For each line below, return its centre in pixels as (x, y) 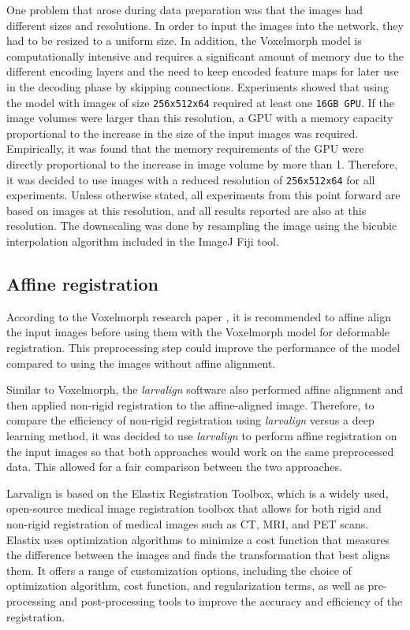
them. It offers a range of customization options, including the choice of (179, 570)
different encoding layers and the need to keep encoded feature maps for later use (203, 71)
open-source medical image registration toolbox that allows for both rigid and (194, 508)
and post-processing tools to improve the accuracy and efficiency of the (231, 600)
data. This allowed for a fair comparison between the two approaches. (174, 467)
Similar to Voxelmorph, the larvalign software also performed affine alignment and (205, 389)
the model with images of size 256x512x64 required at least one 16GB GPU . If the (200, 102)
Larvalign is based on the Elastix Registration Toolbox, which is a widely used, (198, 493)
